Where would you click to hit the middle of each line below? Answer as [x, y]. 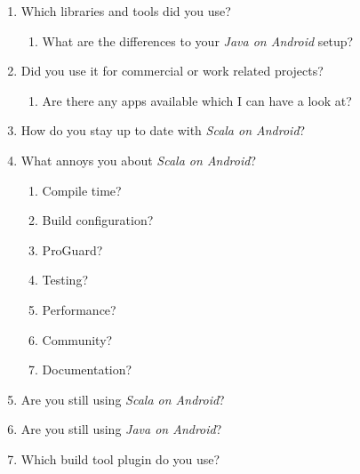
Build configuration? [98, 220]
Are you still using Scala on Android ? [123, 399]
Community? [77, 339]
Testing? [65, 280]
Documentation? [87, 370]
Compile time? [82, 190]
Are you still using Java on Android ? [121, 429]
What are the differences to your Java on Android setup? [198, 40]
